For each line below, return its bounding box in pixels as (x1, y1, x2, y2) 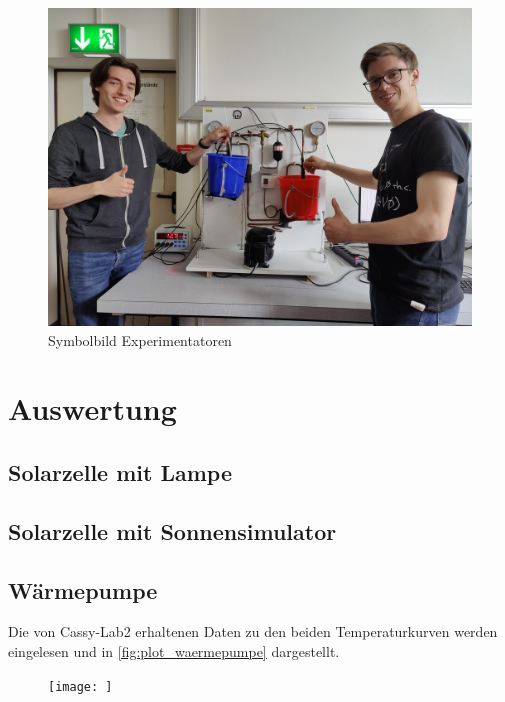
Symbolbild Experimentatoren (48, 329, 232, 350)
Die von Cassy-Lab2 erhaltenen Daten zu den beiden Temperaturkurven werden (8, 621, 498, 642)
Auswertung (8, 388, 177, 429)
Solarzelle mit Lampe (8, 456, 232, 487)
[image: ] (48, 679, 113, 694)
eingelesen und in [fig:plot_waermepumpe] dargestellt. (8, 640, 340, 661)
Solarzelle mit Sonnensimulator (8, 515, 337, 546)
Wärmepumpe (8, 574, 158, 605)
